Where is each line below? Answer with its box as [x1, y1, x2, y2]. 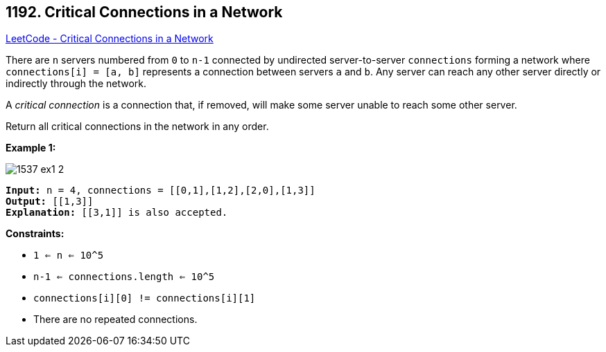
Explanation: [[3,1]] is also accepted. [6, 207, 228, 219]
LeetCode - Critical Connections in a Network [6, 33, 214, 45]
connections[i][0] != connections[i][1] [33, 293, 256, 304]
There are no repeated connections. [33, 313, 198, 326]
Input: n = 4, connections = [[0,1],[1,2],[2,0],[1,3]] [6, 185, 315, 196]
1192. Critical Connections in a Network [6, 3, 283, 21]
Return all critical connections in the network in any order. [6, 120, 269, 133]
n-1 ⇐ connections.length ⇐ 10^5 [33, 271, 215, 283]
